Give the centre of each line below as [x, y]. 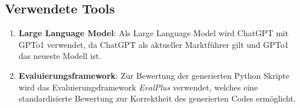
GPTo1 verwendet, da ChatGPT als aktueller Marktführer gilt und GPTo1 [154, 44]
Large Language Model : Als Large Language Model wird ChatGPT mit [154, 33]
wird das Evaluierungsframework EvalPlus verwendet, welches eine [138, 87]
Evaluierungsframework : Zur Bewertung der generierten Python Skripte [154, 75]
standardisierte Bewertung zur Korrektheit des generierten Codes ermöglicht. [157, 98]
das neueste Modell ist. [60, 56]
